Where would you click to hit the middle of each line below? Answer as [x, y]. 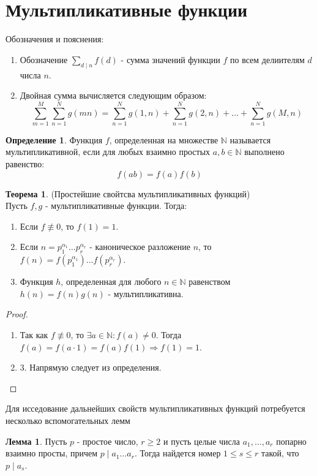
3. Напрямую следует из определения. [91, 367]
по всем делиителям [267, 59]
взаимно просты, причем [52, 453]
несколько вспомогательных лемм [68, 420]
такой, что [280, 453]
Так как [34, 334]
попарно [291, 441]
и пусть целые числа [202, 441]
